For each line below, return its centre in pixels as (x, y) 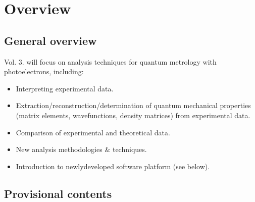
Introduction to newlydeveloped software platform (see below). (113, 166)
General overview (50, 40)
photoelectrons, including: (44, 71)
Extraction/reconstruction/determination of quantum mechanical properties (133, 105)
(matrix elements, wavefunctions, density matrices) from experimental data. (133, 115)
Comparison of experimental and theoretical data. (93, 132)
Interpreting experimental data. (65, 88)
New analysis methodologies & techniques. (81, 149)
